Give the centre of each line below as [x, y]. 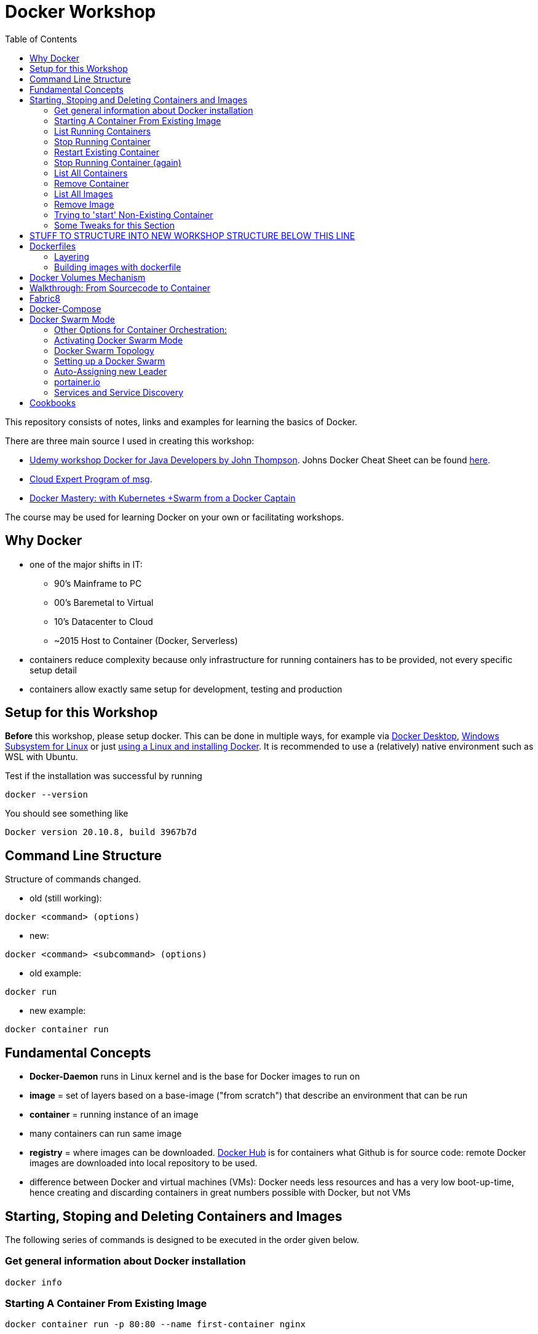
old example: [56, 973]
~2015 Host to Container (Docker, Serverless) [146, 640]
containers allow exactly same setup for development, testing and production [186, 689]
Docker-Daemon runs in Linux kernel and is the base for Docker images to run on [195, 1077]
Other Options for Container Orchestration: [140, 329]
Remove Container [92, 183]
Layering [72, 256]
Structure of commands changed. [73, 879]
